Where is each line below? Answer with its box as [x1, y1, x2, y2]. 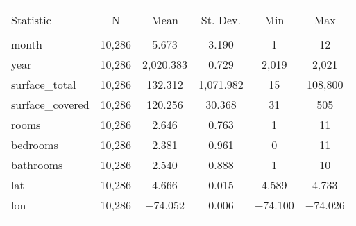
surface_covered [11, 96, 90, 112]
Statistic [11, 12, 51, 28]
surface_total [11, 76, 76, 92]
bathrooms [11, 157, 63, 173]
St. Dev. [201, 12, 241, 28]
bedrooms [11, 137, 58, 153]
